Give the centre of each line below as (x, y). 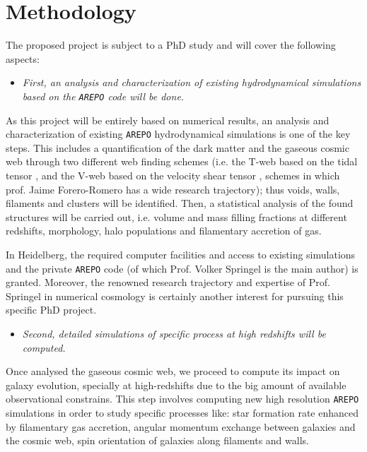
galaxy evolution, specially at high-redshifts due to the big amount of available (176, 385)
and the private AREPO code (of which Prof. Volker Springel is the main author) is (182, 268)
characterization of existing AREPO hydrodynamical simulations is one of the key (178, 134)
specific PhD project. (51, 310)
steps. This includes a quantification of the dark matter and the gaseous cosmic (177, 147)
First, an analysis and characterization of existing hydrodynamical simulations (192, 82)
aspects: (23, 58)
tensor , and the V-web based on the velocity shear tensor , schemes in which (173, 175)
